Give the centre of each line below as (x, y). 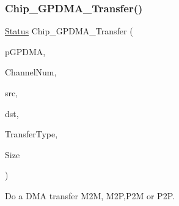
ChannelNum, (31, 72)
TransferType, (31, 134)
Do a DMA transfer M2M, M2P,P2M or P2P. (90, 195)
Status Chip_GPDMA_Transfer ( (69, 31)
